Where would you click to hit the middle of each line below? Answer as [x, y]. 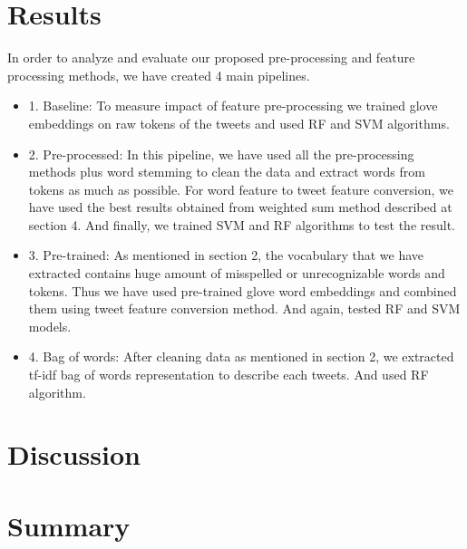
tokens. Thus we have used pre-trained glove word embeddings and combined [243, 290]
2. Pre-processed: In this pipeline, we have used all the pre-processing [221, 154]
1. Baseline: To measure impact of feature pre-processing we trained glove [233, 106]
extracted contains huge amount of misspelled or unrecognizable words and [237, 273]
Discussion [74, 454]
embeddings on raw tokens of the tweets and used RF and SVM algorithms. [239, 123]
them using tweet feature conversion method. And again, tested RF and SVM [244, 308]
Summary [69, 525]
